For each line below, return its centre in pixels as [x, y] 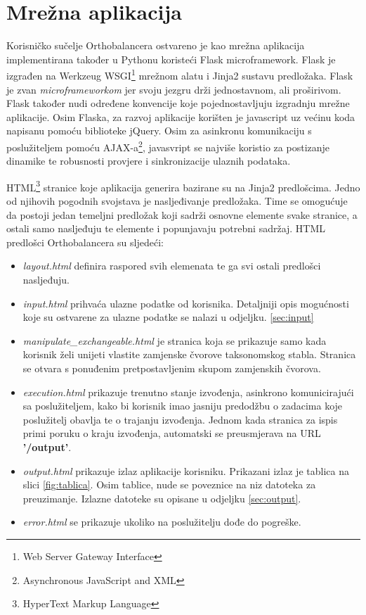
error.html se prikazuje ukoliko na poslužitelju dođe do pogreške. [162, 522]
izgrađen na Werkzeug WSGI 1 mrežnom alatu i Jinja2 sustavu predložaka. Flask [180, 74]
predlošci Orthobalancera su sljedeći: [85, 242]
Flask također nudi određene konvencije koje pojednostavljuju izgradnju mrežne [178, 103]
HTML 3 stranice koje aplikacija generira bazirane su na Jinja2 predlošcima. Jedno [183, 186]
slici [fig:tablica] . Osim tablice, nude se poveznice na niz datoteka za [169, 484]
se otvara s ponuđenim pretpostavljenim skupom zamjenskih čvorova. [172, 368]
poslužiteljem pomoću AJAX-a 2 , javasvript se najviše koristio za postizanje [168, 146]
